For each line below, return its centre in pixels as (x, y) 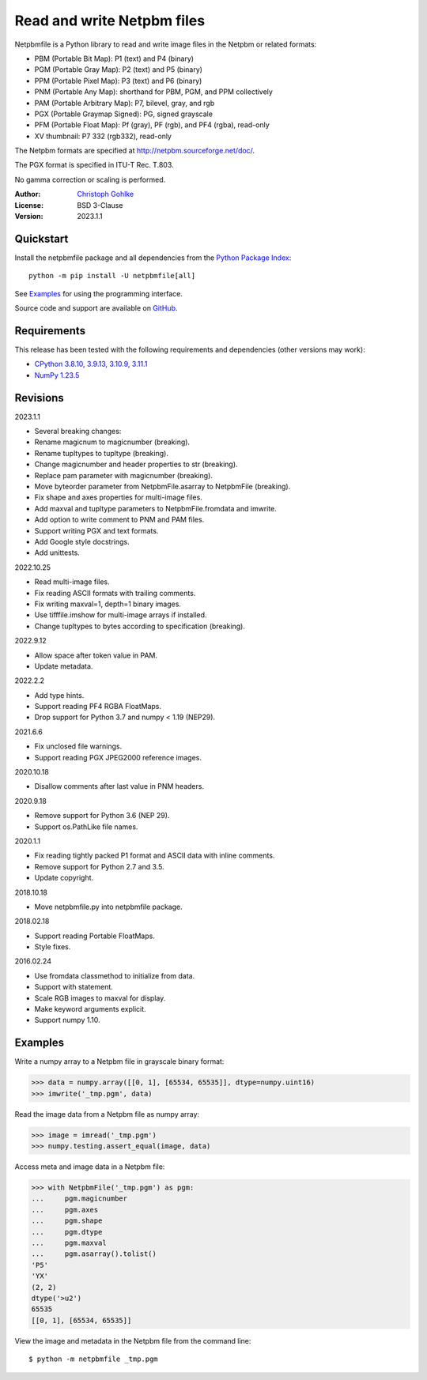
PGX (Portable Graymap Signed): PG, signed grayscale (124, 114)
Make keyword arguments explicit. (90, 1009)
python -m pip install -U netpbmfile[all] (112, 276)
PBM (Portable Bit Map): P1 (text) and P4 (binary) (114, 58)
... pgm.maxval (69, 1243)
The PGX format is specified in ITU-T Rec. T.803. (94, 165)
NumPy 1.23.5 (57, 375)
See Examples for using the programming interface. (99, 293)
